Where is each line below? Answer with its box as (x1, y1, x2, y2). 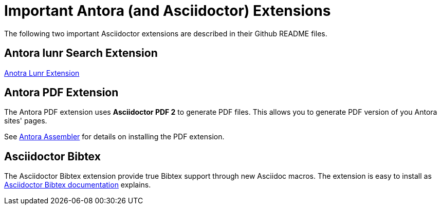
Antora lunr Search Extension (4, 47, 158, 60)
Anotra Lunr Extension (4, 68, 80, 77)
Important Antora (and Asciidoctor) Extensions (4, 2, 331, 19)
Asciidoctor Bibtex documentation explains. (4, 180, 151, 190)
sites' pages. (4, 116, 47, 126)
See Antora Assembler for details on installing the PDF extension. (4, 132, 225, 141)
